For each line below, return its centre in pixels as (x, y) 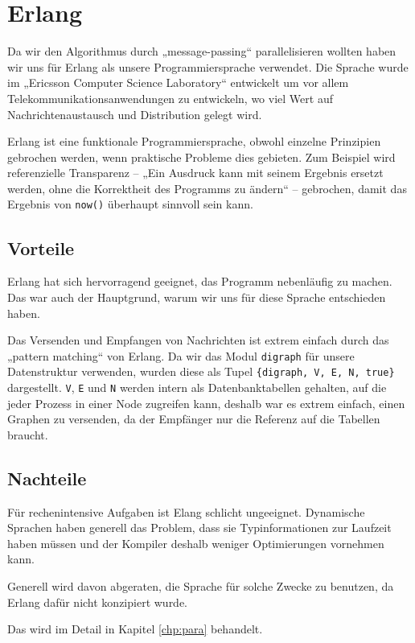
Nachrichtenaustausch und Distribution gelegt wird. (135, 114)
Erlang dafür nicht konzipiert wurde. (98, 602)
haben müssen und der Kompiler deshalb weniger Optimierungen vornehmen (196, 543)
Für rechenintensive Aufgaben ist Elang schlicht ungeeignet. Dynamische (186, 511)
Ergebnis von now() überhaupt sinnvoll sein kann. (130, 204)
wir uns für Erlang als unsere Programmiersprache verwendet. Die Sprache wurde (208, 66)
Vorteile (41, 247)
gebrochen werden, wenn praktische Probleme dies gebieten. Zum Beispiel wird (201, 157)
